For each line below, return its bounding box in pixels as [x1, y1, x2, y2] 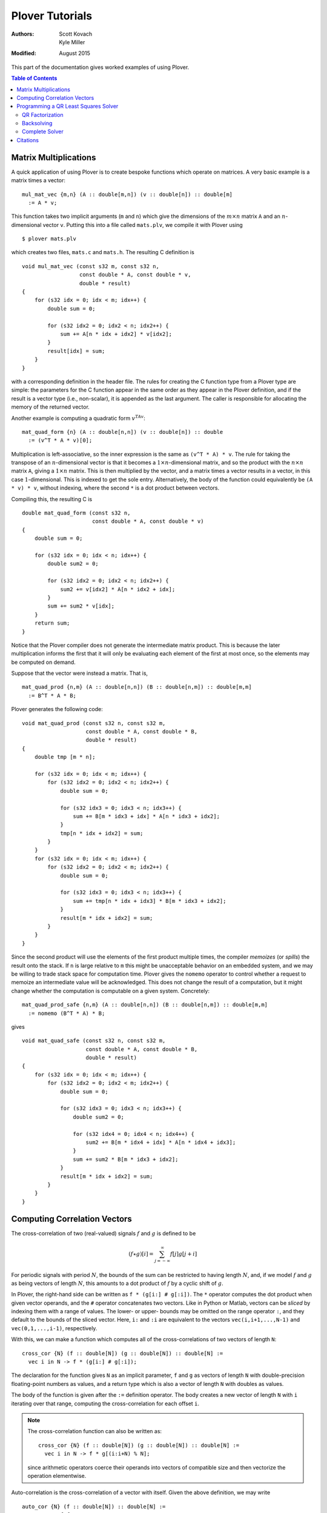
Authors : [11, 30, 35, 38]
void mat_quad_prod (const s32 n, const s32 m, [22, 720, 166, 726]
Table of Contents [11, 74, 58, 82]
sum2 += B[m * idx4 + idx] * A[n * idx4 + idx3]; [85, 1138, 236, 1146]
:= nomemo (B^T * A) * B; [28, 1009, 105, 1017]
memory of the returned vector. [11, 403, 90, 411]
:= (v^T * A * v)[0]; [28, 437, 93, 444]
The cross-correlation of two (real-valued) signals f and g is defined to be [11, 1229, 196, 1237]
